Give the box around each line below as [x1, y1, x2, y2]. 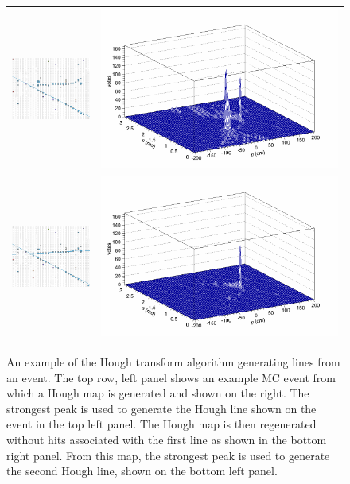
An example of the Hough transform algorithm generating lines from [6, 353, 340, 370]
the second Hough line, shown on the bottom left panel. [6, 463, 278, 479]
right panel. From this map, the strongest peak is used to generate [6, 447, 330, 463]
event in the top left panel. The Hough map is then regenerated [6, 416, 317, 432]
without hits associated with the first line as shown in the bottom [6, 431, 327, 447]
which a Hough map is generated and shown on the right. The [6, 385, 309, 401]
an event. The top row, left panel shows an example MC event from [6, 369, 336, 385]
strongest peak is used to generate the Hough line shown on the [6, 400, 317, 416]
